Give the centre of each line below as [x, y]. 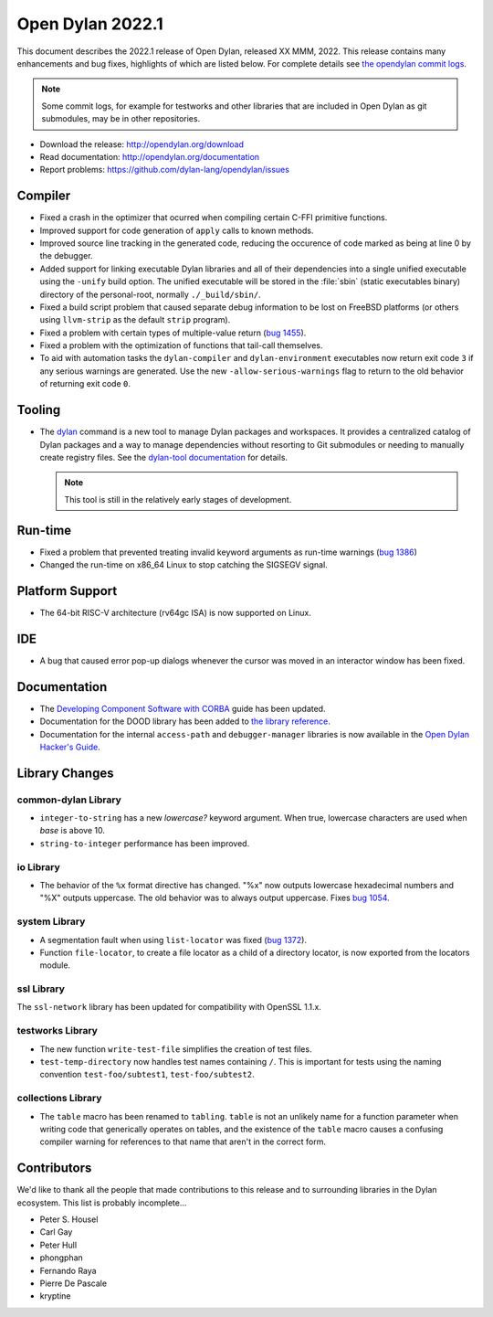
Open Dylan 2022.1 [90, 24]
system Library [51, 921]
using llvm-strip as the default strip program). [135, 320]
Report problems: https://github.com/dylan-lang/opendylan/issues [164, 170]
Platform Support [67, 591]
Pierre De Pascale [73, 1283]
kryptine [56, 1296]
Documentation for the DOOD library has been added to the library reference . [185, 721]
